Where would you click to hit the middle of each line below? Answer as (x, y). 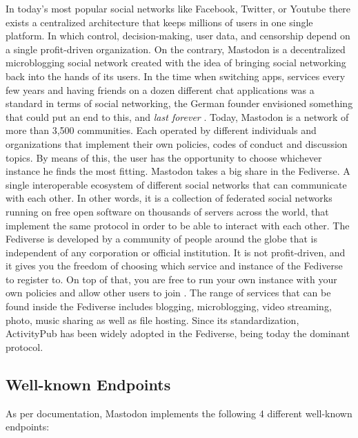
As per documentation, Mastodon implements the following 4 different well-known (179, 413)
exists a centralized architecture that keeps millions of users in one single (159, 22)
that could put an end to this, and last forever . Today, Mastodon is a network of (177, 116)
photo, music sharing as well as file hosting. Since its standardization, (152, 320)
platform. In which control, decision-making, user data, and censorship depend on (178, 36)
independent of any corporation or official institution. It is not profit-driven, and (176, 252)
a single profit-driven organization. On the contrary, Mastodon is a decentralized (176, 49)
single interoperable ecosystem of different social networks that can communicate (176, 184)
